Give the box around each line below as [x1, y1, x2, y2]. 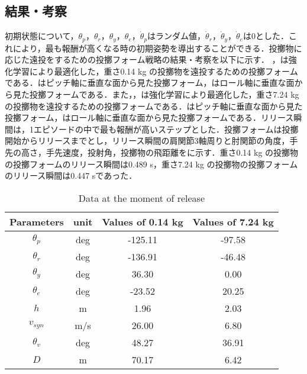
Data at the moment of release [78, 191, 205, 205]
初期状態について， [5, 30, 79, 42]
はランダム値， [147, 30, 206, 42]
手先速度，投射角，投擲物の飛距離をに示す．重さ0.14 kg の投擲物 [46, 146, 299, 158]
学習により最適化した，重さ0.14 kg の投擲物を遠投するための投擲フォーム [12, 65, 298, 77]
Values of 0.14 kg [102, 214, 183, 228]
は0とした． [243, 30, 289, 42]
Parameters [9, 214, 64, 228]
